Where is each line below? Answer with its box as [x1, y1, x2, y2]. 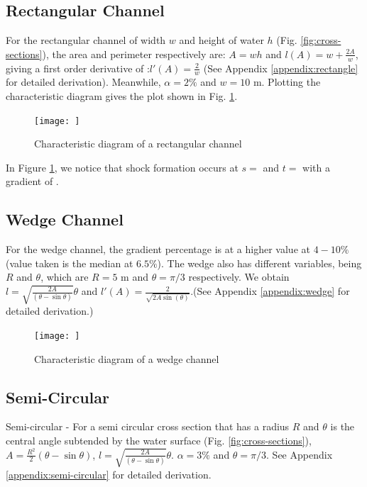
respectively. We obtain [188, 269, 290, 284]
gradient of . [6, 174, 59, 189]
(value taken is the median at [6, 255, 133, 270]
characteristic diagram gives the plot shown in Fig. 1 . [6, 89, 238, 103]
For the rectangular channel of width [6, 33, 166, 47]
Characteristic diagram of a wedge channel [34, 351, 219, 366]
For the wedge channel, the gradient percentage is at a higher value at [6, 242, 310, 257]
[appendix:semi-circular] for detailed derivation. [6, 466, 212, 481]
